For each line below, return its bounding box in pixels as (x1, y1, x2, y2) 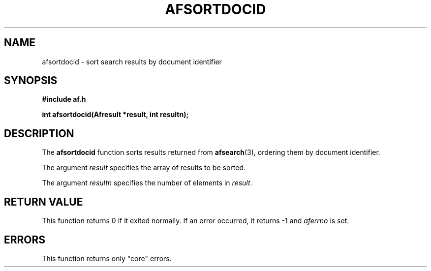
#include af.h (42, 95, 86, 104)
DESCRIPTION (4, 127, 74, 140)
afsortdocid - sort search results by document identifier (42, 57, 222, 66)
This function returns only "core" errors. (42, 254, 172, 263)
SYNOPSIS (4, 74, 58, 87)
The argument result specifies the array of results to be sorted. (42, 163, 246, 172)
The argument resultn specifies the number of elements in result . (42, 179, 252, 187)
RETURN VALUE (4, 195, 83, 208)
